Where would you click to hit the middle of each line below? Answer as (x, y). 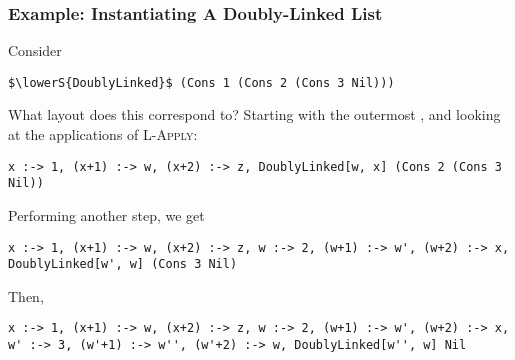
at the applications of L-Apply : (103, 134)
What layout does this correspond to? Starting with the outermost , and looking (254, 114)
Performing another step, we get (106, 214)
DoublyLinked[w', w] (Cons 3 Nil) (123, 264)
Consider (35, 50)
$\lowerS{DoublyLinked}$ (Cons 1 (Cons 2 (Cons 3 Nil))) (201, 82)
